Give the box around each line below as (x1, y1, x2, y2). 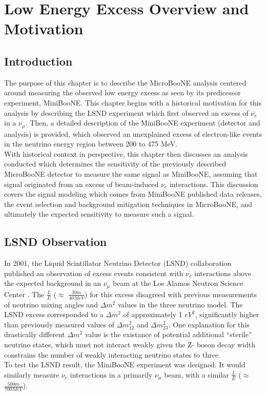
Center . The (4, 288, 45, 299)
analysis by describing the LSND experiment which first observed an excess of (4, 107, 249, 118)
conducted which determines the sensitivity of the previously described (4, 158, 226, 169)
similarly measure (4, 369, 59, 380)
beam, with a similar (164, 369, 229, 380)
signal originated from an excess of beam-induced (4, 178, 159, 189)
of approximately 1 (123, 309, 182, 320)
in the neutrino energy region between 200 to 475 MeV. (4, 138, 178, 149)
